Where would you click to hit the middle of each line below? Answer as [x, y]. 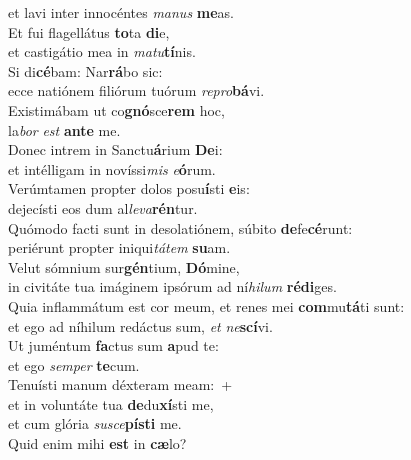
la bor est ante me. [64, 129]
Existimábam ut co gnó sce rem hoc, [116, 109]
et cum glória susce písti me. [95, 423]
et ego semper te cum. [74, 364]
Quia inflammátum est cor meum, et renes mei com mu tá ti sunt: [206, 305]
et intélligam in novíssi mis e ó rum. [112, 168]
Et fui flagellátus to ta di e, [89, 31]
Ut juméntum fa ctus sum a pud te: [113, 345]
